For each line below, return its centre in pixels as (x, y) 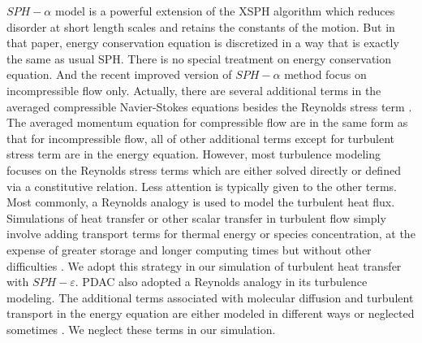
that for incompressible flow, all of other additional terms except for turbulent (201, 138)
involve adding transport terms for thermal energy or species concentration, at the (211, 234)
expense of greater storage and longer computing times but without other (189, 249)
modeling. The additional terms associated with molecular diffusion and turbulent (210, 297)
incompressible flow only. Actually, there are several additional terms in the (194, 90)
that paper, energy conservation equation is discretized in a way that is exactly (203, 43)
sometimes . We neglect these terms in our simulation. (141, 329)
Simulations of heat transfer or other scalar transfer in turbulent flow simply (196, 217)
